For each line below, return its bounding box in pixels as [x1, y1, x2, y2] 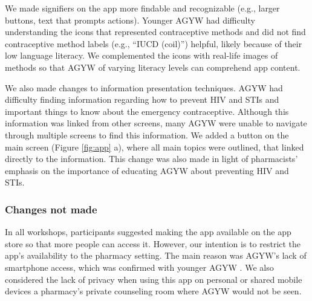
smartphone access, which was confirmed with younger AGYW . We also [5, 261, 274, 273]
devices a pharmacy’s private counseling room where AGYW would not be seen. [5, 285, 302, 297]
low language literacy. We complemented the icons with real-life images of [5, 49, 278, 62]
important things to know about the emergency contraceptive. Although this [5, 105, 289, 117]
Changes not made [5, 201, 97, 216]
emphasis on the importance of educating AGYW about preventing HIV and [5, 164, 289, 176]
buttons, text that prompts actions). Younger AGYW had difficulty [5, 13, 255, 26]
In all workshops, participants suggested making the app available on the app [5, 225, 291, 238]
